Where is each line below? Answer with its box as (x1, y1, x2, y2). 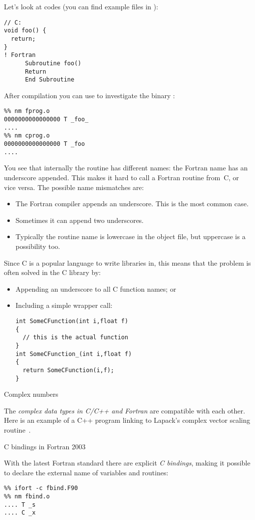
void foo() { (4, 27, 46, 34)
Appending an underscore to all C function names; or (15, 283, 176, 294)
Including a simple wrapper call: (15, 300, 113, 310)
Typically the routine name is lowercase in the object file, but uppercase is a (15, 231, 246, 242)
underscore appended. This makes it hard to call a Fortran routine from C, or (4, 172, 239, 182)
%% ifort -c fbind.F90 (4, 485, 78, 492)
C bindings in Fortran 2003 (4, 441, 86, 451)
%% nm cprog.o (4, 132, 50, 139)
